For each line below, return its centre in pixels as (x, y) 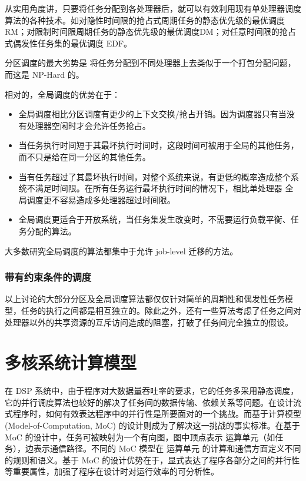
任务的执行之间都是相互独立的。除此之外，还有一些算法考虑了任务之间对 (161, 310)
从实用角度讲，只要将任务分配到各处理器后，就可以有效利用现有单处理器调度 (153, 8)
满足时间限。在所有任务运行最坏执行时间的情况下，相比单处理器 (159, 188)
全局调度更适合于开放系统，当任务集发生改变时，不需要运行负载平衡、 (154, 219)
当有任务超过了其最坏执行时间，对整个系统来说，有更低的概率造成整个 (154, 176)
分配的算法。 (51, 230)
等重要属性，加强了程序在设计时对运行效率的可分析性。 (112, 471)
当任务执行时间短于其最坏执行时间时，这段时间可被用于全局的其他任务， (159, 145)
